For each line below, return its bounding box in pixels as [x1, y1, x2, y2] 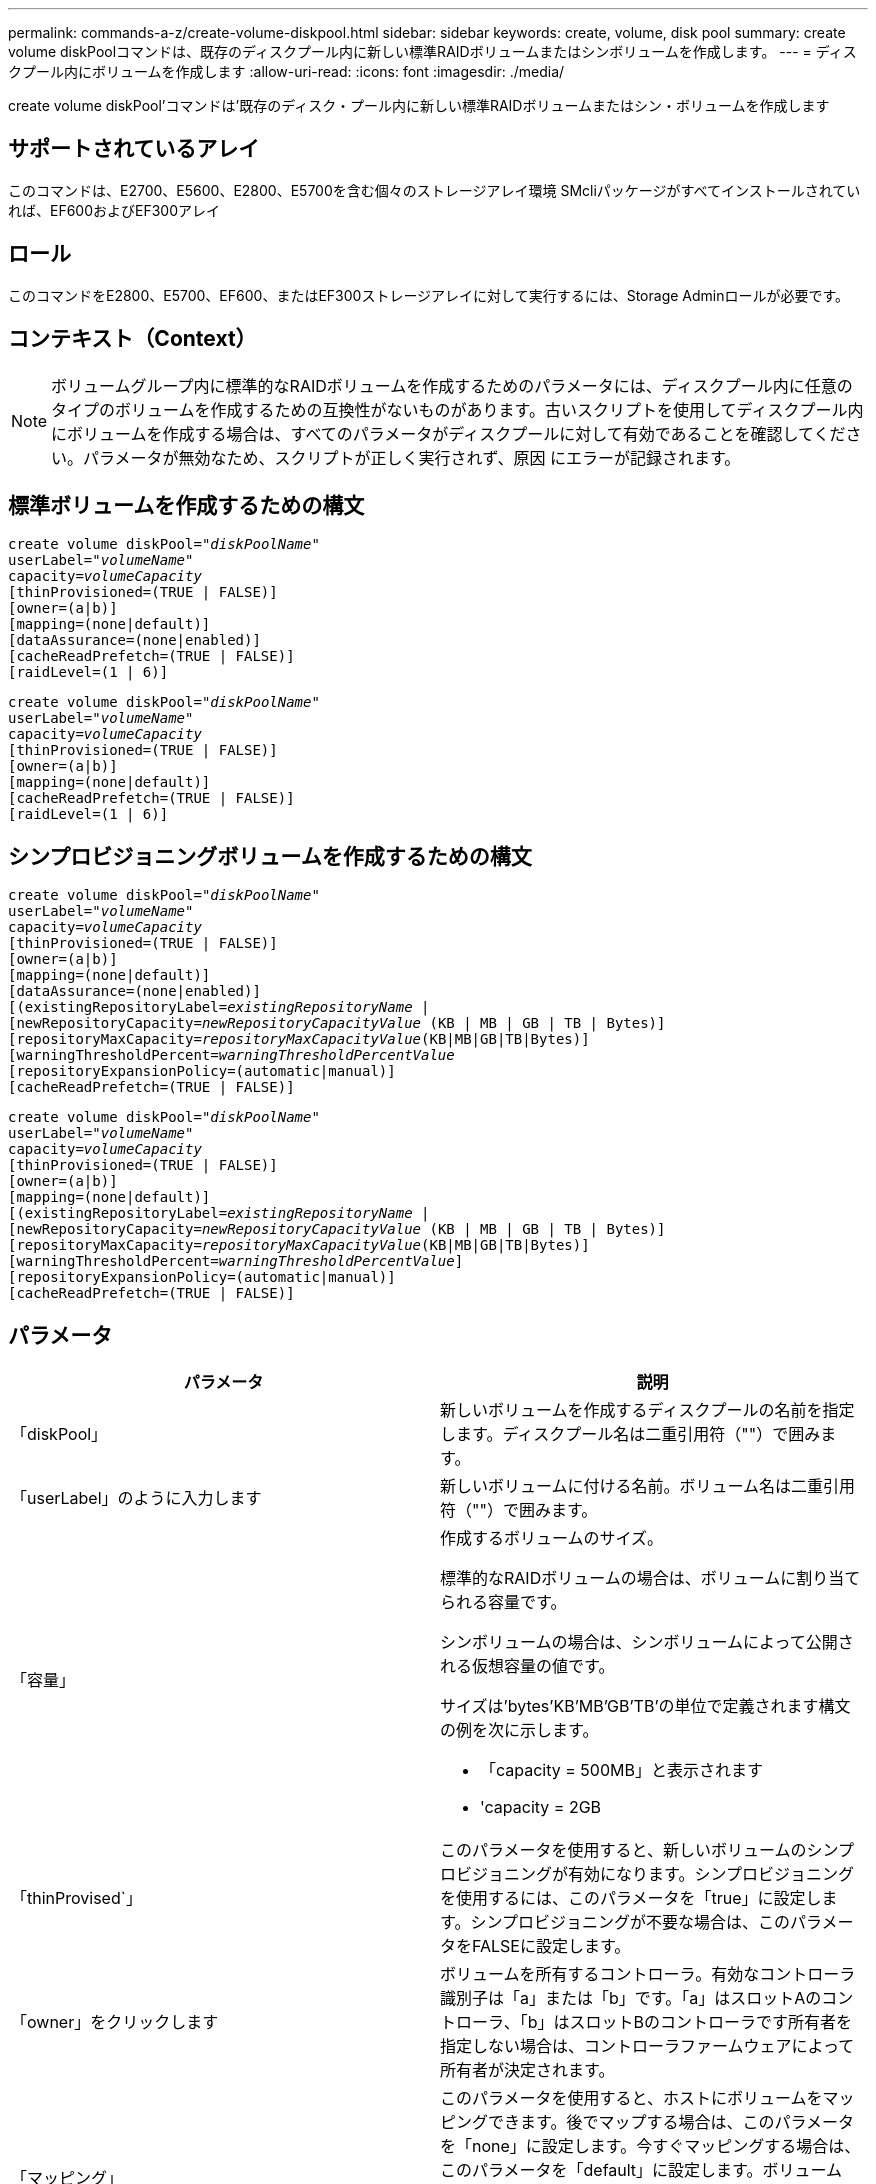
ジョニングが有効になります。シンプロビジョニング [472, 1864, 854, 1885]
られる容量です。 [440, 1592, 567, 1613]
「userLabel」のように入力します [11, 1488, 262, 1509]
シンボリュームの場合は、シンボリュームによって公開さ [440, 1632, 854, 1653]
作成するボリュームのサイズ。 [440, 1528, 664, 1549]
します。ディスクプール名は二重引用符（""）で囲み [440, 1424, 821, 1445]
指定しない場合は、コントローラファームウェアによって [440, 2036, 855, 2057]
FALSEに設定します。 [472, 1936, 631, 1957]
